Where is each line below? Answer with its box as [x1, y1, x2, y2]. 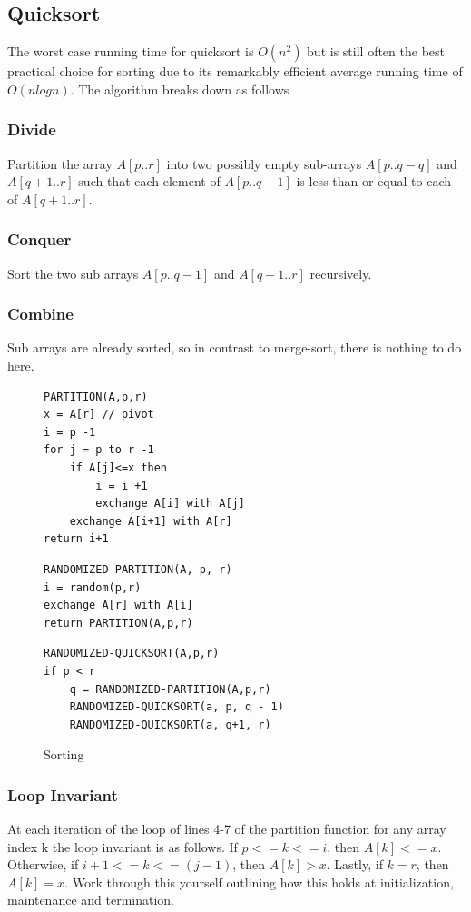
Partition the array [7, 154, 113, 173]
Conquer [7, 228, 72, 251]
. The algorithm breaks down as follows [70, 79, 289, 98]
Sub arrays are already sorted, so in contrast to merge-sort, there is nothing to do [7, 338, 462, 357]
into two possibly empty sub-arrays [166, 154, 362, 173]
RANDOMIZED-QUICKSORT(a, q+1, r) [69, 718, 271, 731]
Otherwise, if [7, 855, 79, 874]
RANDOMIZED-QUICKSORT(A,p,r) [44, 647, 220, 660]
